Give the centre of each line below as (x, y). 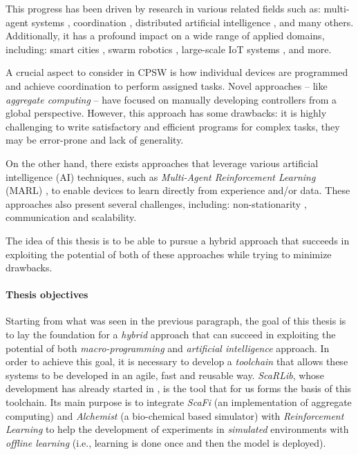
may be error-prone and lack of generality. (95, 140)
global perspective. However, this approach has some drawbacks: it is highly (166, 113)
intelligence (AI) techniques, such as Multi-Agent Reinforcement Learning (161, 176)
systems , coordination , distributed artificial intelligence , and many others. (192, 22)
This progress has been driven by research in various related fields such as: (163, 8)
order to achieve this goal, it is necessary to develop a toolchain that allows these (177, 361)
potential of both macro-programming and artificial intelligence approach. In (168, 348)
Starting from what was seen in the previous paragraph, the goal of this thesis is (176, 321)
